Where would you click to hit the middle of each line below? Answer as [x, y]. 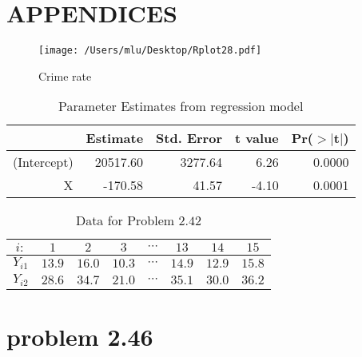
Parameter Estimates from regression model [181, 106]
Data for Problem [125, 220]
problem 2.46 [80, 337]
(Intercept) [43, 162]
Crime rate [65, 75]
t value [257, 138]
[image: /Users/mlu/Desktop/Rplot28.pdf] [150, 51]
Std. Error [189, 138]
